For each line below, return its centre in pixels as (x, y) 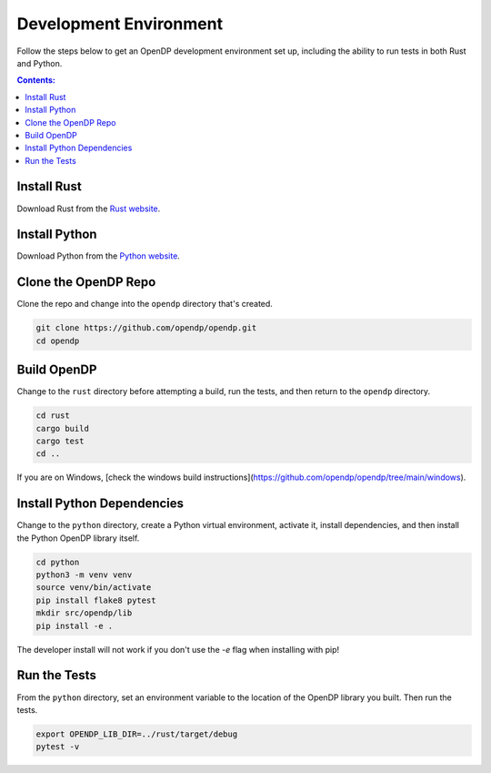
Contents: (36, 80)
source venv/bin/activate (94, 588)
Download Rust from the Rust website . (89, 209)
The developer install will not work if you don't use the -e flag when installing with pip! (178, 649)
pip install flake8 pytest (96, 600)
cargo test (60, 441)
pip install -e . (75, 626)
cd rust (53, 416)
